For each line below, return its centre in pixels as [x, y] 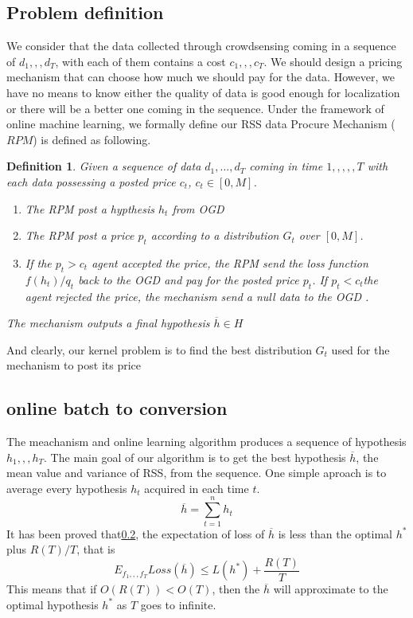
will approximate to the [331, 589]
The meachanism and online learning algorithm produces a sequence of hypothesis [206, 442]
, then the [236, 589]
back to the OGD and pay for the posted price [189, 279]
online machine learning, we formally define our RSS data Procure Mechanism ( [201, 124]
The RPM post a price [80, 235]
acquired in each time [197, 488]
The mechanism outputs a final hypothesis [108, 323]
